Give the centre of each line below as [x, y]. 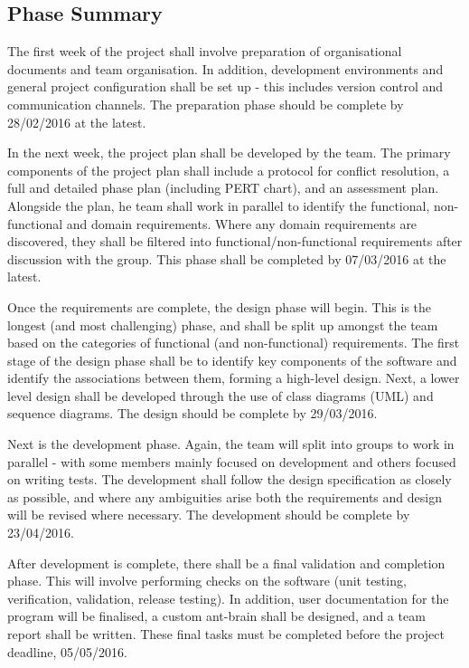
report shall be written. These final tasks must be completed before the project [226, 634]
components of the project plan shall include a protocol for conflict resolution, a [229, 170]
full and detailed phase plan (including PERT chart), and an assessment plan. [223, 188]
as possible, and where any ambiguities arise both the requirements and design [225, 496]
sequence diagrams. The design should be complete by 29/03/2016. [192, 413]
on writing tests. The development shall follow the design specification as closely [230, 479]
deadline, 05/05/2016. [68, 651]
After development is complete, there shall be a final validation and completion [226, 563]
